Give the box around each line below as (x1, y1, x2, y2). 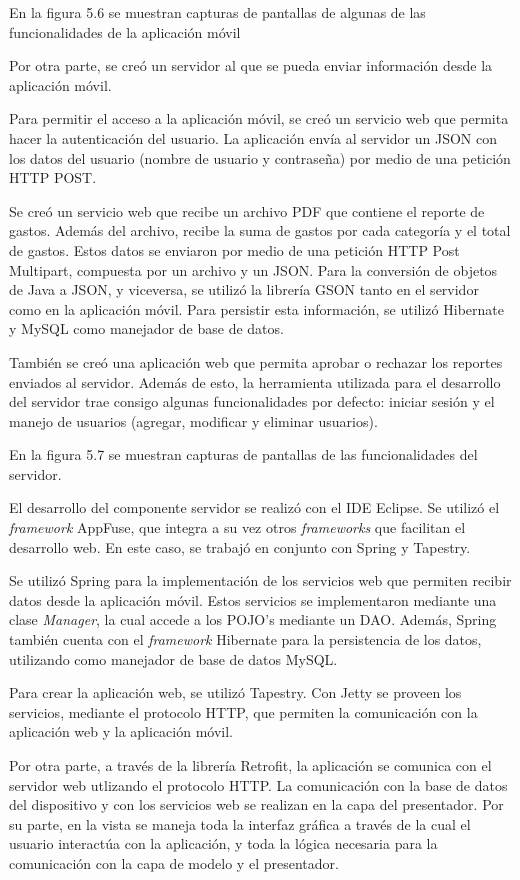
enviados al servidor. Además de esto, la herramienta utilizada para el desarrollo (9, 371, 501, 392)
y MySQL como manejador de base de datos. (9, 318, 284, 339)
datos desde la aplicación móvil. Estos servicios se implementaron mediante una (9, 589, 497, 610)
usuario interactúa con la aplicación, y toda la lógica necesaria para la (9, 833, 438, 854)
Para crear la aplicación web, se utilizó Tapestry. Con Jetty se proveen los (9, 682, 462, 703)
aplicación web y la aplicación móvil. (9, 721, 233, 742)
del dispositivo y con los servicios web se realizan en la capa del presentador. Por (9, 794, 504, 815)
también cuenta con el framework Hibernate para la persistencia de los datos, (9, 629, 482, 650)
